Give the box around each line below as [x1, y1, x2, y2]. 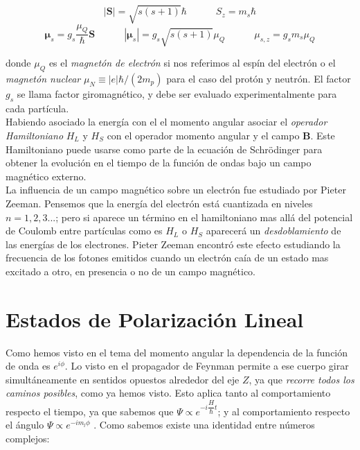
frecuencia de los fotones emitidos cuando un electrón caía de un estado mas [6, 250, 329, 265]
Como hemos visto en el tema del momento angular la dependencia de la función [6, 345, 348, 359]
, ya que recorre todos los [249, 372, 354, 386]
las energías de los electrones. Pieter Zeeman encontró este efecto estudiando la [6, 236, 341, 251]
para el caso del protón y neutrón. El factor [166, 71, 351, 85]
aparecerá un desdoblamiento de [206, 223, 341, 238]
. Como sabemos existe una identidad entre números [93, 417, 315, 432]
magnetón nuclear [6, 71, 81, 85]
